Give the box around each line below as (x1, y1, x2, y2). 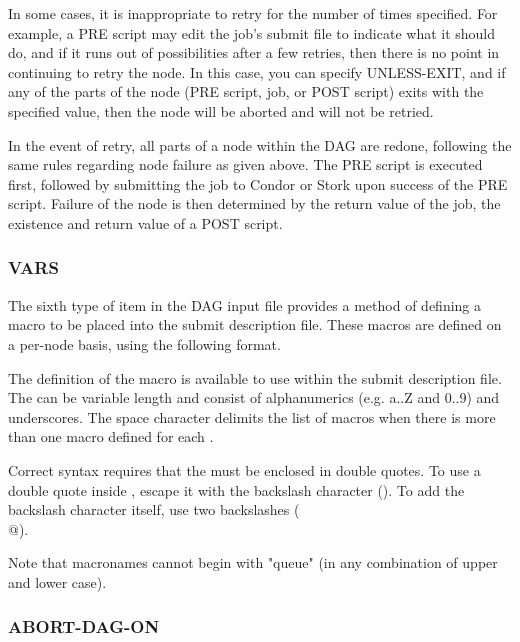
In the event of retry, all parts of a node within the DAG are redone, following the (8, 134, 512, 155)
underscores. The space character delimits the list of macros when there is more (8, 406, 496, 427)
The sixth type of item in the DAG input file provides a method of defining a (8, 294, 482, 315)
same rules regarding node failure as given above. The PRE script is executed (8, 154, 483, 175)
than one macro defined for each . (8, 426, 214, 447)
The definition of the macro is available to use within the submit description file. (8, 367, 502, 388)
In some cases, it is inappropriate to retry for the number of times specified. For (8, 3, 498, 23)
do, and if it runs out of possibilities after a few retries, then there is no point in (8, 42, 500, 63)
